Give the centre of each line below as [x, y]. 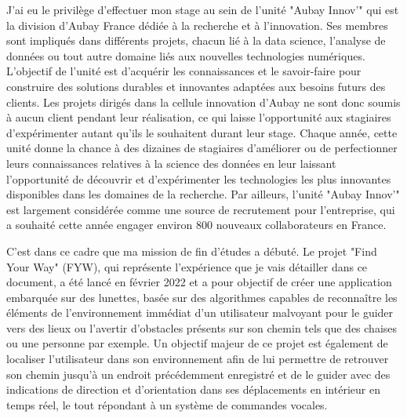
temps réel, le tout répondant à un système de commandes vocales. [167, 404]
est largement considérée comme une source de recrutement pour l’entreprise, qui [201, 209]
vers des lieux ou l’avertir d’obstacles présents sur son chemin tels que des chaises [202, 327]
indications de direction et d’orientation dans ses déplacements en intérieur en [193, 389]
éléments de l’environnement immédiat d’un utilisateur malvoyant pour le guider [200, 313]
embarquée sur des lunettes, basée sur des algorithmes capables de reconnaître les [202, 297]
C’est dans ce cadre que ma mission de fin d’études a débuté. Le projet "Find [192, 251]
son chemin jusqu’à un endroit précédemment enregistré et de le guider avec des [198, 374]
